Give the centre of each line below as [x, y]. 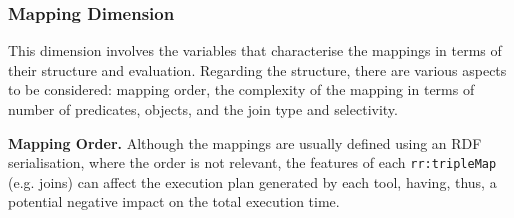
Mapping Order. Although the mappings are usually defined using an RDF [245, 142]
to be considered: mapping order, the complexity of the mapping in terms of [241, 89]
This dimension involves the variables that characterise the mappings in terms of [255, 50]
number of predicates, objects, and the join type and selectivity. [203, 109]
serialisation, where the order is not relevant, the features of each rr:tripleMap [252, 162]
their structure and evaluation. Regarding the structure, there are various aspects [257, 69]
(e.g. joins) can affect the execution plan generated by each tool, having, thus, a [252, 181]
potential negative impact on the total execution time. [174, 201]
